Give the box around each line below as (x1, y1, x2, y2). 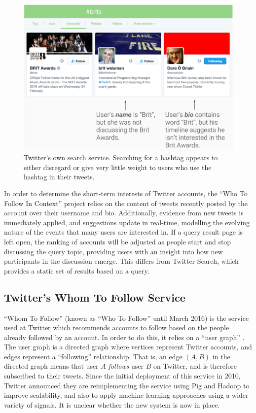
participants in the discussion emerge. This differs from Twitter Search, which (4, 256, 239, 266)
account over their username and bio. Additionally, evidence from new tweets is (4, 207, 244, 218)
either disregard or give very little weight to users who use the (24, 162, 212, 172)
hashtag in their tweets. (24, 172, 95, 182)
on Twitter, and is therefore (153, 361, 237, 371)
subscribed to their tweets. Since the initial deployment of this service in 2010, (4, 371, 241, 381)
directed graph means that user (4, 361, 99, 371)
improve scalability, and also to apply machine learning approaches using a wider (4, 390, 249, 400)
